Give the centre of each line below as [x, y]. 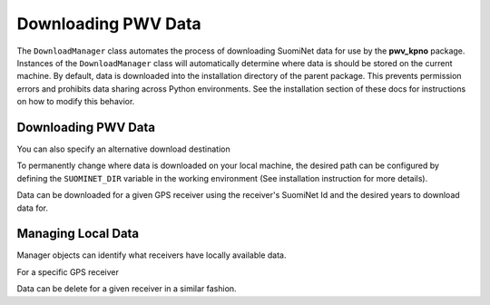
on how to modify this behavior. [76, 102]
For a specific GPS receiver [68, 271]
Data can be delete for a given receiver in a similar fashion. [127, 289]
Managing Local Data [78, 234]
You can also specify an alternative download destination [123, 149]
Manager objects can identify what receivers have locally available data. [152, 255]
